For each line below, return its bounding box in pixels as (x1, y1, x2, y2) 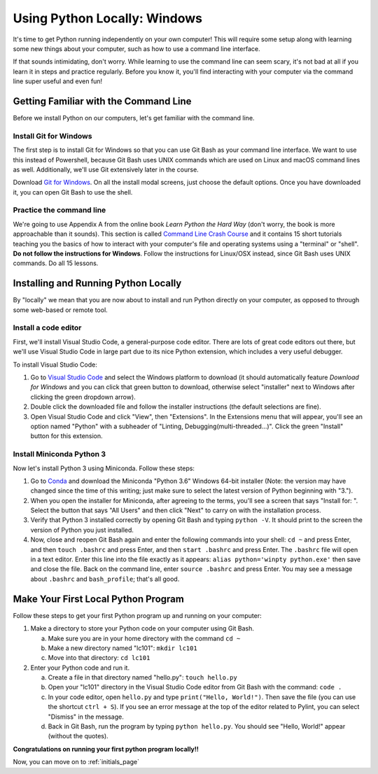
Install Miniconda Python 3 (13, 449, 106, 459)
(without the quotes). (48, 732, 108, 740)
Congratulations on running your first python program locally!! (13, 745, 199, 753)
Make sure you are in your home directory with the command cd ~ (48, 634, 241, 642)
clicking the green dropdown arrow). (30, 393, 136, 401)
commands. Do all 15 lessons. (13, 259, 99, 267)
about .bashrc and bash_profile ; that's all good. (30, 575, 180, 583)
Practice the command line (13, 205, 106, 215)
